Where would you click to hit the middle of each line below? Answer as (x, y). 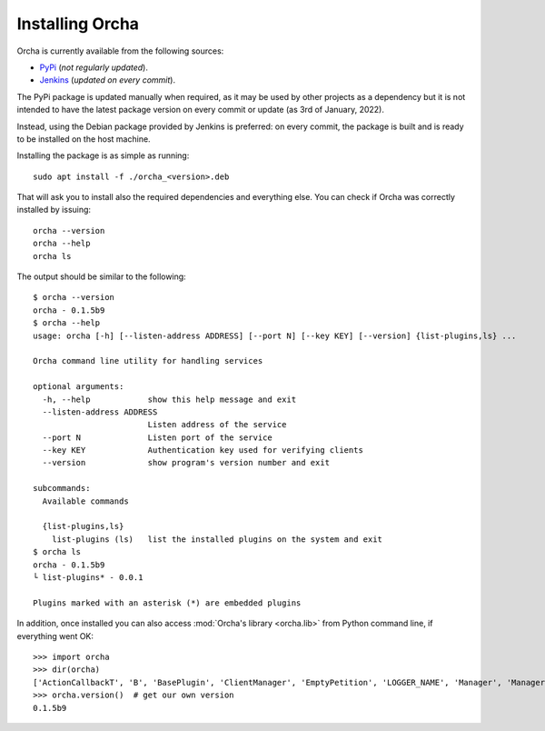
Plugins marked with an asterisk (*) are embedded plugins (167, 603)
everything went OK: (55, 636)
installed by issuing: (54, 210)
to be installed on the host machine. (84, 139)
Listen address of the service (217, 425)
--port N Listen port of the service (157, 437)
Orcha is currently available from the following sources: (120, 51)
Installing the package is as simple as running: (103, 155)
